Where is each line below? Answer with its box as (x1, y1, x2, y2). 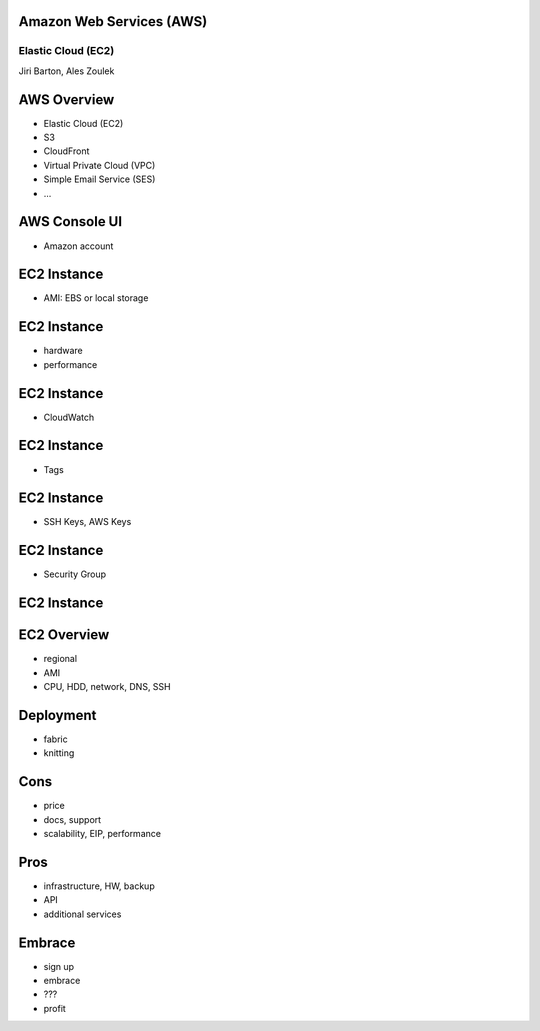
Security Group (43, 568, 107, 580)
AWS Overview (18, 91, 115, 108)
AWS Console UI (18, 213, 123, 230)
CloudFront (43, 145, 90, 157)
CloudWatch (43, 411, 95, 423)
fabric (43, 733, 69, 745)
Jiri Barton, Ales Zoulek (18, 65, 115, 77)
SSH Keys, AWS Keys (43, 516, 132, 528)
